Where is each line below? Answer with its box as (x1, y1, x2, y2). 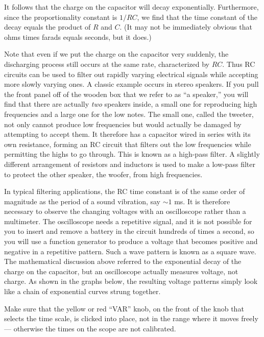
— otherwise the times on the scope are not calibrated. (4, 323, 176, 333)
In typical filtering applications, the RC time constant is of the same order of (4, 186, 245, 197)
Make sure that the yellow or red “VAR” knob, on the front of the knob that (4, 303, 244, 314)
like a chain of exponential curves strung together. (4, 286, 161, 297)
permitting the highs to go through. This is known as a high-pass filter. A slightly (4, 149, 260, 159)
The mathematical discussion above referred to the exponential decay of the (4, 256, 242, 267)
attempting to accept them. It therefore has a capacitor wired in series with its (4, 129, 251, 139)
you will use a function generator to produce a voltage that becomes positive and (4, 236, 258, 247)
